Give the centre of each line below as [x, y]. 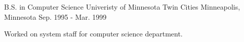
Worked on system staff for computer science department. [93, 34]
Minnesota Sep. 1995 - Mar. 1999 [55, 16]
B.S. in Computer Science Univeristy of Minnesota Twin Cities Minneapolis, [122, 7]
